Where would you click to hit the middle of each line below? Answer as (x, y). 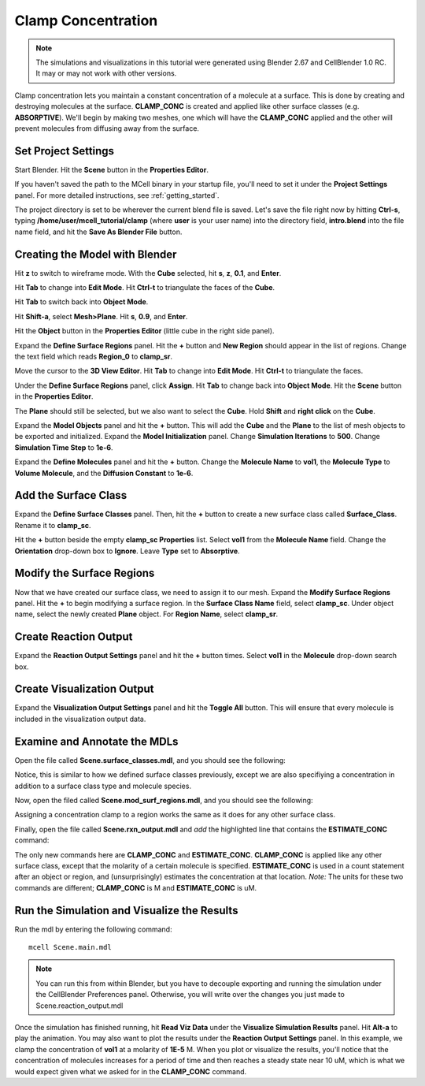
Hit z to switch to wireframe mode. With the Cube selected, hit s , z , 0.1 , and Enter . (148, 273)
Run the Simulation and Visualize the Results (126, 910)
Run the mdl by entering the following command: (93, 929)
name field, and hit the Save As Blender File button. (98, 232)
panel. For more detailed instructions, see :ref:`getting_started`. (117, 195)
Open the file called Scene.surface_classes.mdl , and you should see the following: (150, 760)
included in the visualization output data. (80, 719)
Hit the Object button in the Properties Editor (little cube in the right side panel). (144, 331)
